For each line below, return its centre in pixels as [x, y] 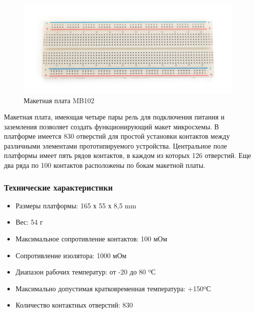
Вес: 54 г [29, 222]
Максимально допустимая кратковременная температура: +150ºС [113, 288]
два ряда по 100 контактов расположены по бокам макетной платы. [105, 165]
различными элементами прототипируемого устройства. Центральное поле [116, 145]
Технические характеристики [58, 187]
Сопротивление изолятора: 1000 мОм [71, 255]
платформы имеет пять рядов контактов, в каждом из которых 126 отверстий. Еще [128, 155]
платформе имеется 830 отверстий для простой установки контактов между [117, 136]
